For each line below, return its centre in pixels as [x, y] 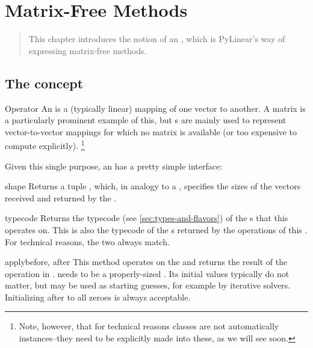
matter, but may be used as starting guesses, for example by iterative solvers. [148, 285]
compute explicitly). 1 [45, 145]
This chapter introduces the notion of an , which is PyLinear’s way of [157, 39]
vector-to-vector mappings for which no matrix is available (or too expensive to [151, 131]
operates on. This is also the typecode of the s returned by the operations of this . [156, 229]
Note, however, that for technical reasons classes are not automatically [149, 326]
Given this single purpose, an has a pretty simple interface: [114, 166]
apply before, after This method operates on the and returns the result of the [146, 262]
